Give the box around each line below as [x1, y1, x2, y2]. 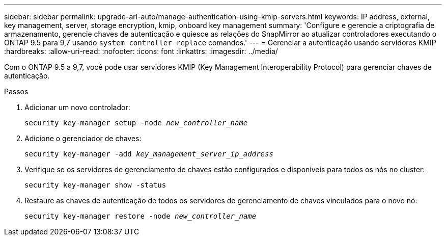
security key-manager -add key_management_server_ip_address [24, 150, 273, 158]
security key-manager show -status [24, 181, 166, 189]
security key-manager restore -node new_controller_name [24, 212, 257, 220]
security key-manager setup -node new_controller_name [24, 119, 248, 127]
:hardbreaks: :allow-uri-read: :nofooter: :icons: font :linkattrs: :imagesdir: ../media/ [4, 47, 278, 56]
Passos [4, 87, 29, 96]
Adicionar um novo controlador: [24, 103, 130, 112]
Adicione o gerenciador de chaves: [24, 134, 142, 143]
